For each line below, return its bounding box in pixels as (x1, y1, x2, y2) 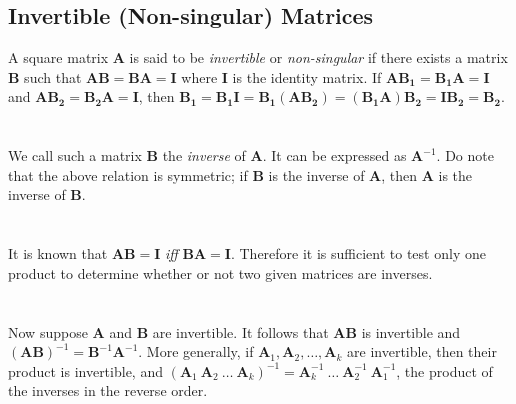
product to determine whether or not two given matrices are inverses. (8, 262, 433, 283)
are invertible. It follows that (152, 321, 329, 342)
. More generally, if (138, 341, 254, 362)
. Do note (436, 145, 494, 166)
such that (24, 66, 82, 87)
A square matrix (8, 47, 109, 68)
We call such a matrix (8, 145, 142, 166)
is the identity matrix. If (232, 66, 382, 87)
